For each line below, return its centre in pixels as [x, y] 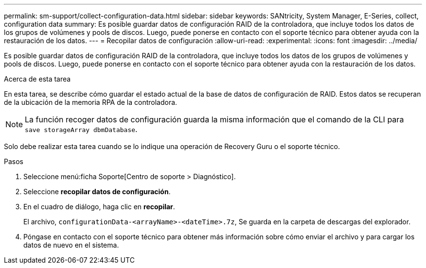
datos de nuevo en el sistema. [71, 245]
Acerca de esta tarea [37, 79]
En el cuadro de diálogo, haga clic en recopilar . [99, 207]
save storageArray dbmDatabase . [81, 129]
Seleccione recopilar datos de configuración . [97, 192]
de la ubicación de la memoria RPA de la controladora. [91, 102]
